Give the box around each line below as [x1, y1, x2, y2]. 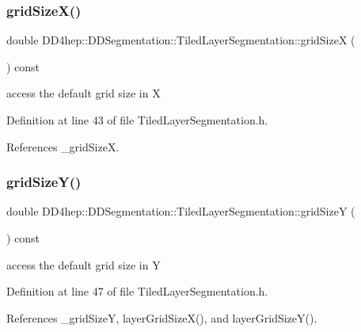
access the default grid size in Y [6, 256, 161, 273]
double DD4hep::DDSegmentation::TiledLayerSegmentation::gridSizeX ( [6, 32, 355, 48]
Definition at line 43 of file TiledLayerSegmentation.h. [6, 112, 268, 128]
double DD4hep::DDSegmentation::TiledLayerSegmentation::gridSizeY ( [6, 203, 355, 219]
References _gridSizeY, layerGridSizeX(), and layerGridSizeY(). [6, 309, 317, 326]
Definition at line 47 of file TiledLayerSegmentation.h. [6, 283, 268, 300]
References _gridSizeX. [6, 138, 120, 155]
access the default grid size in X [6, 85, 161, 101]
